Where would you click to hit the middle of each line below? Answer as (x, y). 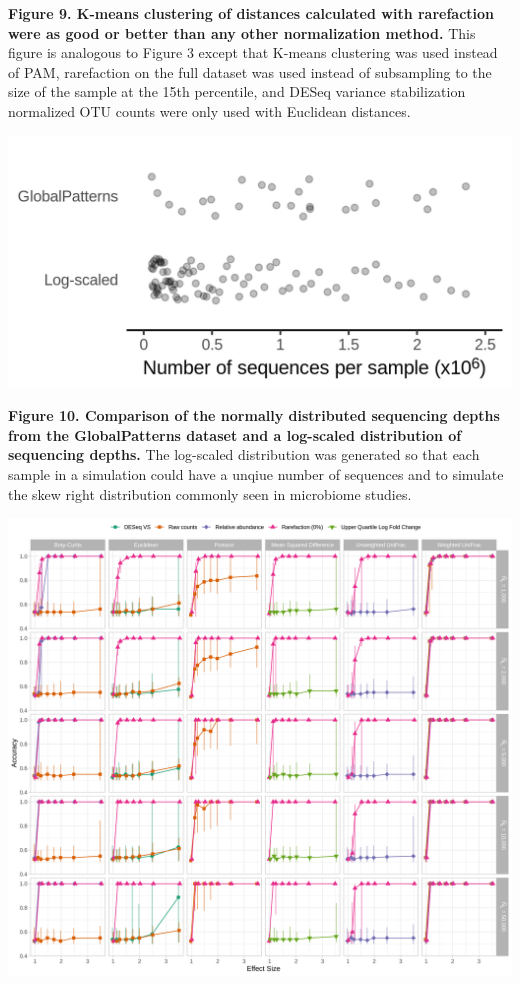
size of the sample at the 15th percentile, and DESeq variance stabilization (237, 91)
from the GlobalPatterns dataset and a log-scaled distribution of (235, 434)
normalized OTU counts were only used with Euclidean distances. (209, 110)
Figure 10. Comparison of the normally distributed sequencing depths (254, 415)
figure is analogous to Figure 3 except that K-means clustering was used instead (253, 52)
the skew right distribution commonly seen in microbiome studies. (210, 493)
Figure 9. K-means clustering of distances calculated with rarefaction (251, 13)
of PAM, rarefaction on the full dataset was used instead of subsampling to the (250, 71)
